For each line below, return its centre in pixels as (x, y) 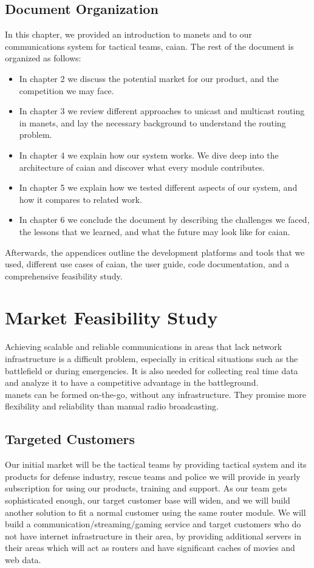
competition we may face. (67, 90)
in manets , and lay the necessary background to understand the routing (152, 122)
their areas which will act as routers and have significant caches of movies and (150, 548)
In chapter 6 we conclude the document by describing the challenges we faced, (164, 220)
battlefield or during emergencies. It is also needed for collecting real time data (152, 370)
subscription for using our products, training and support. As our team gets (146, 488)
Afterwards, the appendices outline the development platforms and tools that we (155, 252)
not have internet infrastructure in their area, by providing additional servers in (153, 535)
